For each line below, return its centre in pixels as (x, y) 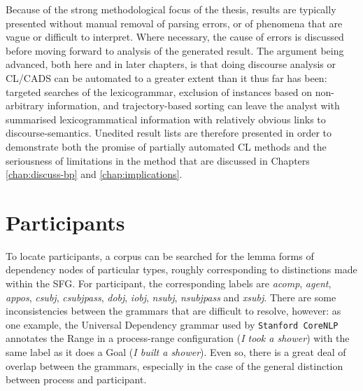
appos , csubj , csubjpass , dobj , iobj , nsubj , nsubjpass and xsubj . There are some (171, 297)
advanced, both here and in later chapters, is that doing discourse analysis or (171, 64)
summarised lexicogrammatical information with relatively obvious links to (166, 119)
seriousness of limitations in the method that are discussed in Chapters (158, 160)
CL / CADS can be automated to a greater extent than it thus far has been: (166, 77)
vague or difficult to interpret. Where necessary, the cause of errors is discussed (175, 37)
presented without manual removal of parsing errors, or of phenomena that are (174, 23)
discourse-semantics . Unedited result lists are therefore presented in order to (169, 133)
